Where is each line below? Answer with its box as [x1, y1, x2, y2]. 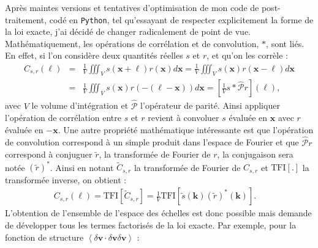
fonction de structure [5, 230, 84, 243]
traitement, [5, 13, 47, 26]
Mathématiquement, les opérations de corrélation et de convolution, [5, 37, 259, 49]
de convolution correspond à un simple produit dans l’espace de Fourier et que [5, 136, 299, 148]
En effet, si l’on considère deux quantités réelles [5, 49, 183, 62]
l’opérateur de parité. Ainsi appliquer [140, 99, 280, 112]
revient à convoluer [148, 111, 219, 124]
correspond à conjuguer [5, 148, 93, 161]
